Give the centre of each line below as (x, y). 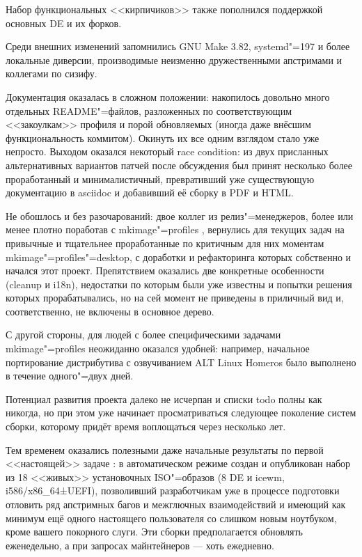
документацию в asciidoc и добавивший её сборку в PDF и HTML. (150, 193)
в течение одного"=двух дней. (70, 376)
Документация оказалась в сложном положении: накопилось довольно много (168, 96)
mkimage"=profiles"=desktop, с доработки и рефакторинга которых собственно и (179, 257)
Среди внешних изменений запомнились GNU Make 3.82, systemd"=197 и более (178, 46)
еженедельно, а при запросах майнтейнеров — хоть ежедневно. (140, 545)
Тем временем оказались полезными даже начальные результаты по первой (165, 449)
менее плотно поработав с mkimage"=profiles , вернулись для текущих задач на (175, 229)
